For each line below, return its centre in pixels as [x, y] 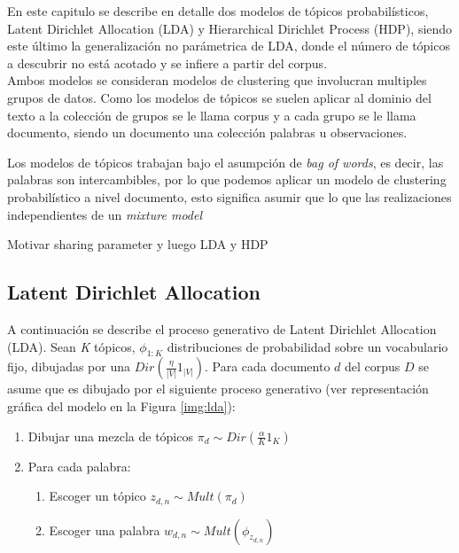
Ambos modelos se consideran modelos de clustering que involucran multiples [217, 80]
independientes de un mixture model [105, 214]
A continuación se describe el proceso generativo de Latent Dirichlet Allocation [222, 328]
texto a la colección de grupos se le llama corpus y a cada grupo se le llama [212, 115]
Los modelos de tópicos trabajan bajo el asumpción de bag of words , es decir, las [226, 162]
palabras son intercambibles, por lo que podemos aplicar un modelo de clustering [227, 179]
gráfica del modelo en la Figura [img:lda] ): [121, 405]
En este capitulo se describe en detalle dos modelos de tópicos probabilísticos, [218, 11]
